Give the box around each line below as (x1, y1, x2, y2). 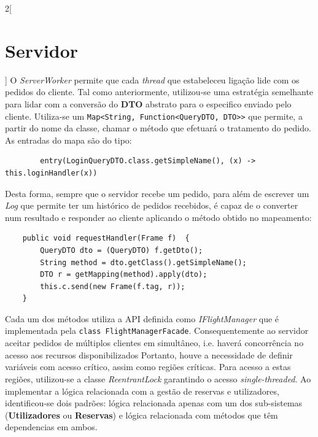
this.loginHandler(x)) (5, 168, 98, 177)
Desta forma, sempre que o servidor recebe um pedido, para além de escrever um (5, 187, 309, 199)
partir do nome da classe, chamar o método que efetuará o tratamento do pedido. (5, 122, 311, 134)
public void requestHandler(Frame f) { (22, 234, 190, 243)
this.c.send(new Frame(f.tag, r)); (40, 282, 185, 291)
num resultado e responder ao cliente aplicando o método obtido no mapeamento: (5, 211, 312, 223)
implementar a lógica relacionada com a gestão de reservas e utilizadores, (5, 384, 279, 397)
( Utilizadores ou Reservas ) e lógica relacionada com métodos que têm (5, 408, 278, 421)
